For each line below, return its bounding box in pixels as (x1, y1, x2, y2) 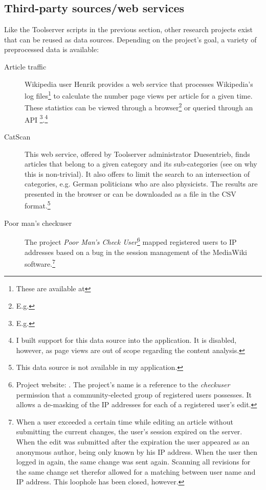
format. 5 (25, 199, 51, 211)
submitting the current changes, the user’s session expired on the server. (16, 426, 242, 437)
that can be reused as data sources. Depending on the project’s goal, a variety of (4, 34, 257, 44)
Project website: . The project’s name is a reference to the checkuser (16, 379, 230, 389)
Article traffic (4, 61, 47, 72)
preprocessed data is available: (4, 44, 99, 55)
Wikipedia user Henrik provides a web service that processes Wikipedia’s (25, 78, 253, 89)
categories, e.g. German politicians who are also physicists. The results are (25, 178, 258, 189)
